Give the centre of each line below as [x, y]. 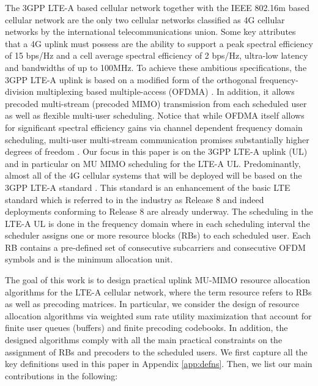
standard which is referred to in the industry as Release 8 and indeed [135, 199]
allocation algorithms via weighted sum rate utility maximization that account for [158, 315]
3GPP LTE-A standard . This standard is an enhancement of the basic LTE [148, 187]
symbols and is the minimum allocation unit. [89, 259]
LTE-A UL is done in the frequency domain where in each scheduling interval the [157, 223]
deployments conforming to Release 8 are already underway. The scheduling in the [159, 211]
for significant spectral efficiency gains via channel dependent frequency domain [154, 127]
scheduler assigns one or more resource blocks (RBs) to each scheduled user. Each [158, 235]
